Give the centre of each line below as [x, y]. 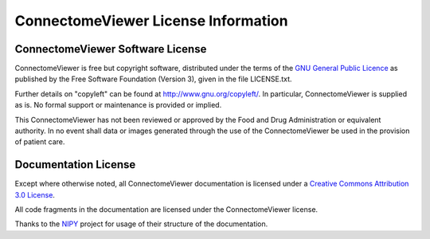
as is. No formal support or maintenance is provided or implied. [118, 105]
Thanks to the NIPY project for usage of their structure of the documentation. [141, 224]
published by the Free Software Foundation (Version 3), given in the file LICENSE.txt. [153, 79]
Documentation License [75, 165]
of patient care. [40, 142]
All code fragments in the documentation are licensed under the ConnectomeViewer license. [166, 210]
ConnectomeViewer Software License [111, 49]
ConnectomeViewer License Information [151, 21]
